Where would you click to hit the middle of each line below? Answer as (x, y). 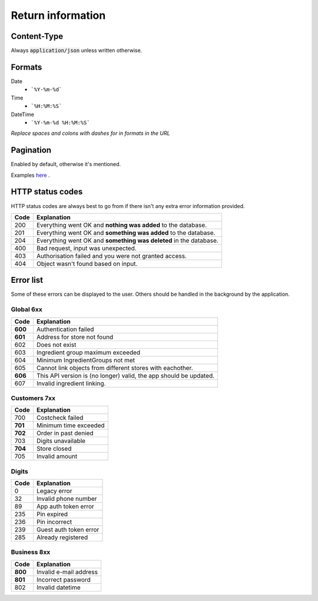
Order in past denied (65, 433)
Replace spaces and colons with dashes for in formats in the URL (90, 133)
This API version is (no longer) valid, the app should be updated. (125, 375)
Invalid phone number (67, 499)
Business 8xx (31, 552)
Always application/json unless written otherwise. (77, 51)
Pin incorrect (54, 522)
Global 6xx (26, 309)
